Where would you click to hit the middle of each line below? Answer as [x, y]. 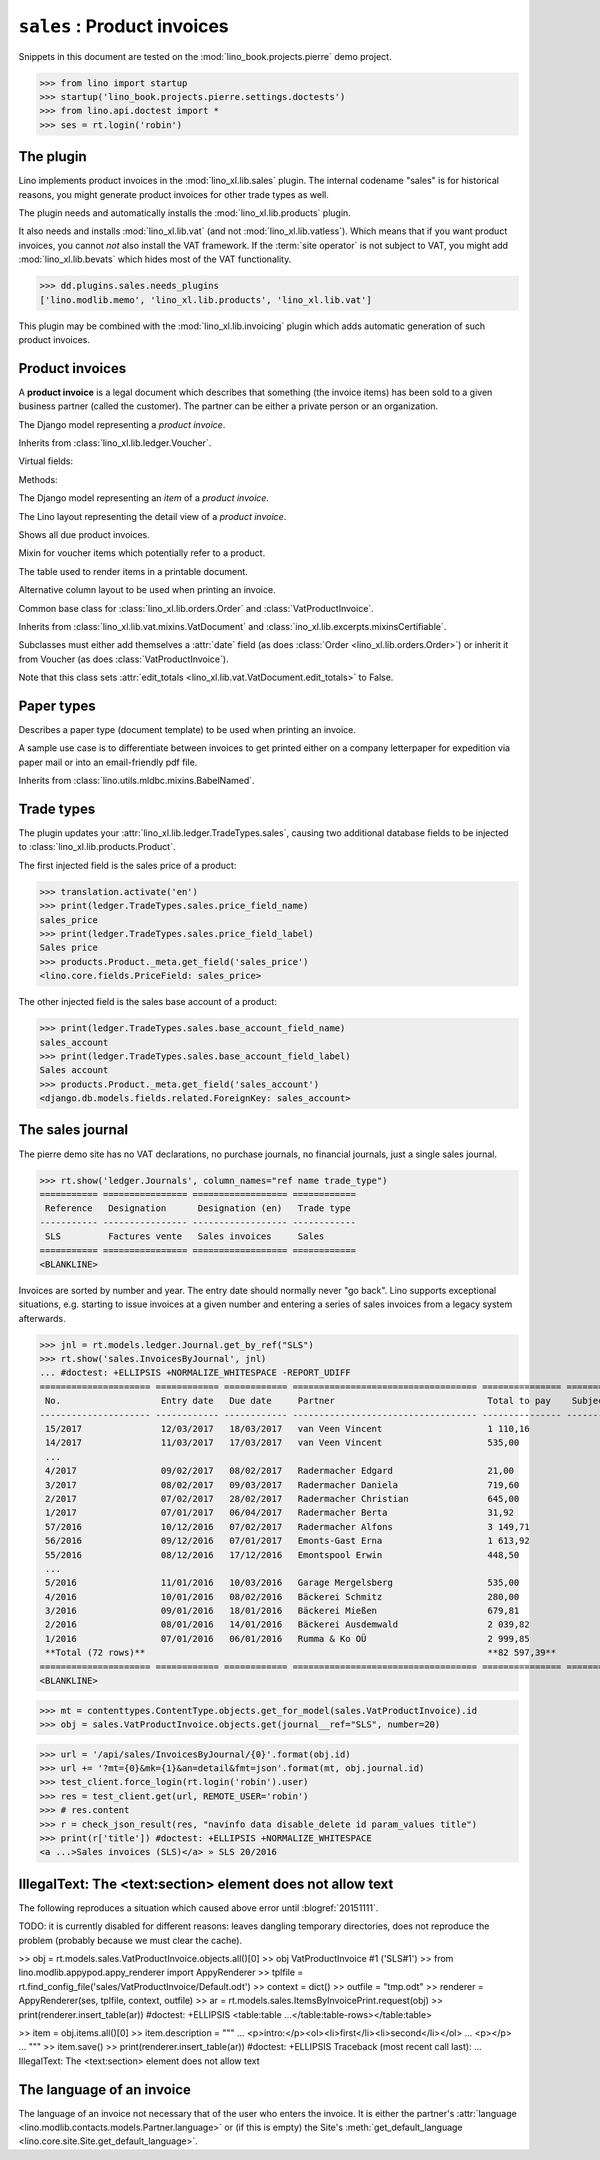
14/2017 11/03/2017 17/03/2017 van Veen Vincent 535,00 [282, 1443]
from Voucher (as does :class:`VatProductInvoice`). [123, 659]
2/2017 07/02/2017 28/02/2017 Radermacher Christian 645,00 [282, 1498]
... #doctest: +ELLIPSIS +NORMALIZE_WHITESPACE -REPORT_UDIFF [195, 1373]
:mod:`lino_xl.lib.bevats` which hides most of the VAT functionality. [155, 259]
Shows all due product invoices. [84, 534]
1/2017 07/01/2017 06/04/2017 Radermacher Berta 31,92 [280, 1513]
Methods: [38, 479]
